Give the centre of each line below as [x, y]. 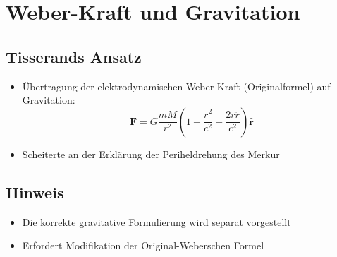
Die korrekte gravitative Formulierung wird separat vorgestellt [157, 221]
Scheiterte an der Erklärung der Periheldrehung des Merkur [151, 154]
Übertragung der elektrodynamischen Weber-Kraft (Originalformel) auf [176, 86]
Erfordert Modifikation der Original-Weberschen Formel [143, 245]
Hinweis [35, 192]
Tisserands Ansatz [74, 56]
